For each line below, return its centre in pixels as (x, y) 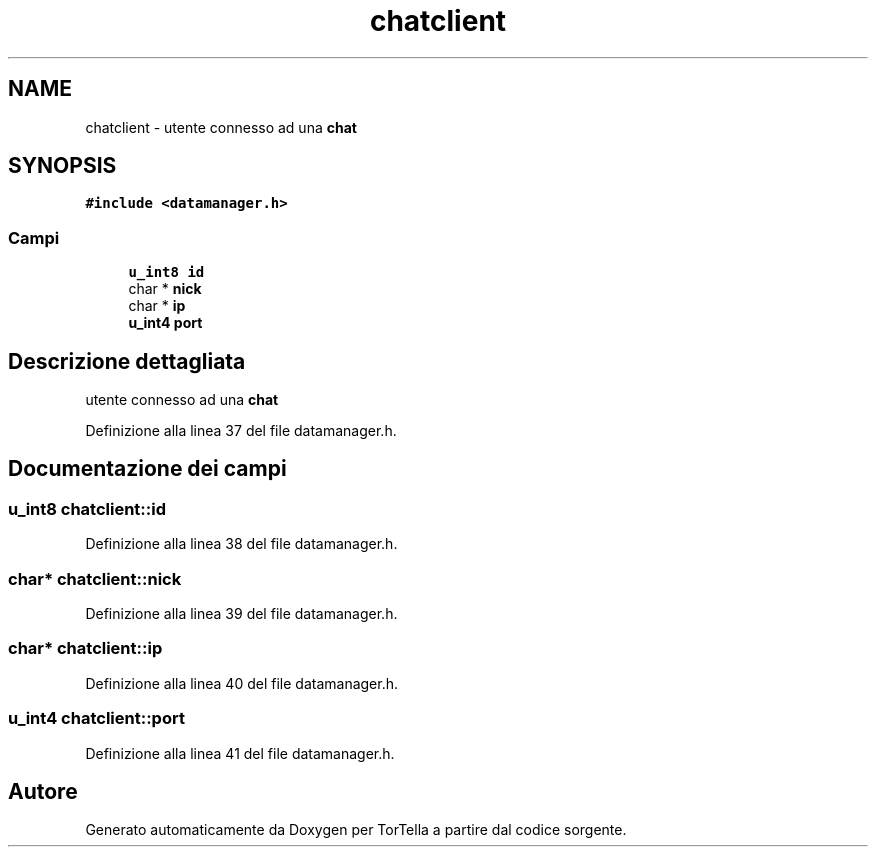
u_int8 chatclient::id (87, 508)
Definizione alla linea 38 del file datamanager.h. (241, 544)
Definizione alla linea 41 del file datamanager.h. (240, 753)
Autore (43, 791)
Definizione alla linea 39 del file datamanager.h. (241, 613)
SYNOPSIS (62, 166)
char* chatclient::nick (95, 578)
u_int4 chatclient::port (96, 718)
